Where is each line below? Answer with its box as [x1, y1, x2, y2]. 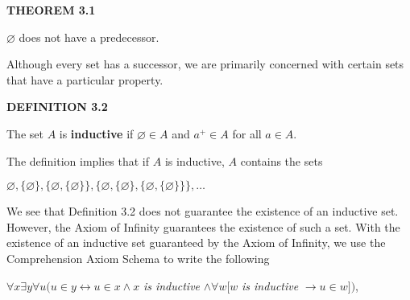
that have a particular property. [6, 71, 164, 88]
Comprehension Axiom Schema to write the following [6, 249, 270, 266]
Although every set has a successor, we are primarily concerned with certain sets [6, 55, 404, 72]
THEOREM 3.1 [6, 2, 96, 18]
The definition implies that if [6, 152, 150, 169]
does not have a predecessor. [19, 28, 159, 45]
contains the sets [240, 152, 323, 169]
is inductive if [59, 125, 134, 142]
